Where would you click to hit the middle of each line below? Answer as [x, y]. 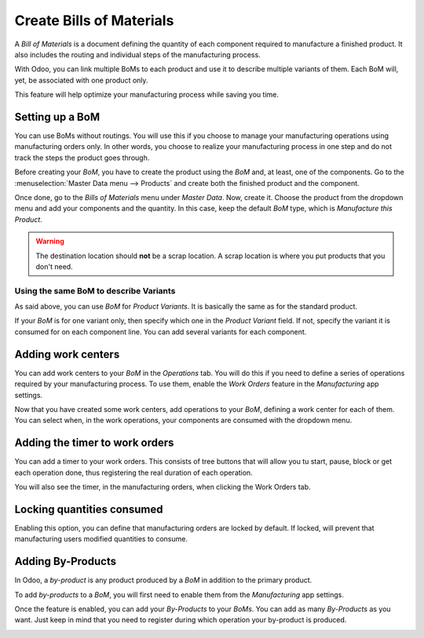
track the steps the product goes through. [82, 158]
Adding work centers [67, 354]
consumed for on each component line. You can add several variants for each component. [161, 332]
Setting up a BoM [57, 117]
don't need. [55, 266]
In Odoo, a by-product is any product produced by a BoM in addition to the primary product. [163, 580]
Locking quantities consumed [89, 509]
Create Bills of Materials [94, 20]
